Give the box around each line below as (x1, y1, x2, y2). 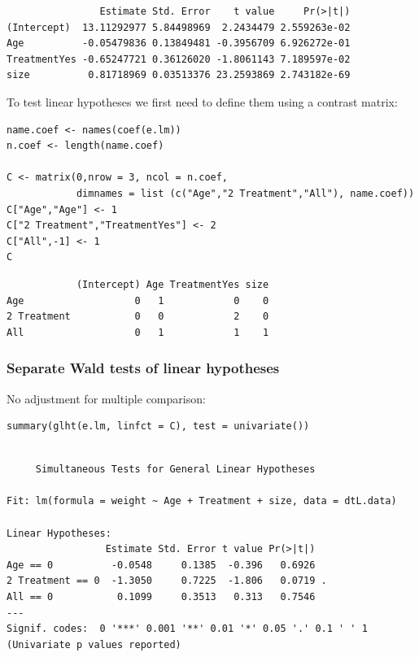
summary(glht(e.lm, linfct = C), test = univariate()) (7, 420, 310, 433)
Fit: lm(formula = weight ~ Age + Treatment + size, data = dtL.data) (7, 495, 397, 507)
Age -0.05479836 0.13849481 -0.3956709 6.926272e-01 (7, 37, 351, 50)
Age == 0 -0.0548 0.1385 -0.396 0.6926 (7, 559, 316, 571)
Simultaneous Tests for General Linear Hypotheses (35, 463, 316, 476)
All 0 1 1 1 (7, 326, 269, 338)
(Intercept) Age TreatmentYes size (76, 278, 269, 290)
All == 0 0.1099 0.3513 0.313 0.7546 (7, 591, 316, 603)
